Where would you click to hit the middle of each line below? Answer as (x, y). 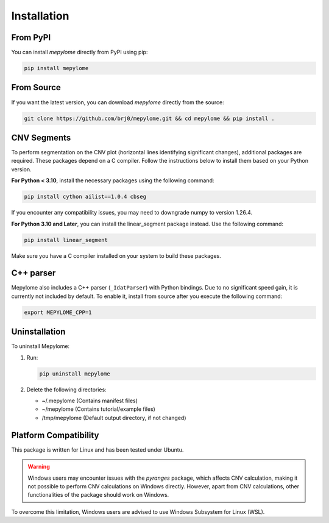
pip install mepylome (56, 68)
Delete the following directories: (66, 390)
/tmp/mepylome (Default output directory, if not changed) (114, 418)
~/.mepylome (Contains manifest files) (90, 401)
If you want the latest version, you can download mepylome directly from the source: (118, 102)
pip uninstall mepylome (75, 374)
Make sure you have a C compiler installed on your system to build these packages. (116, 255)
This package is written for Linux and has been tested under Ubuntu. (97, 450)
